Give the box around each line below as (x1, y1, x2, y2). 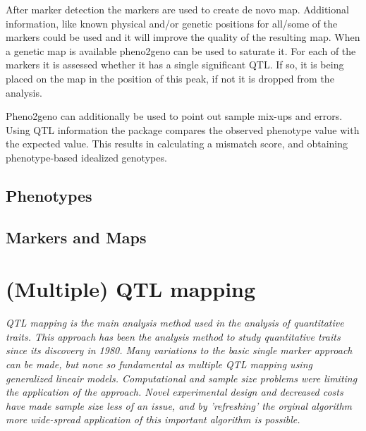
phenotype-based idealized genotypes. (6, 150, 167, 164)
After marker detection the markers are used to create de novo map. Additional (6, 2, 349, 16)
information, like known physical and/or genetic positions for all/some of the (6, 16, 338, 30)
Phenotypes (6, 184, 92, 206)
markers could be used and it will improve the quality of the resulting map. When (6, 30, 360, 44)
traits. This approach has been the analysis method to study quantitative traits (6, 329, 341, 344)
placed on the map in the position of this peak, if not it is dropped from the (6, 71, 334, 85)
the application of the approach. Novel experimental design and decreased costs (6, 384, 343, 399)
